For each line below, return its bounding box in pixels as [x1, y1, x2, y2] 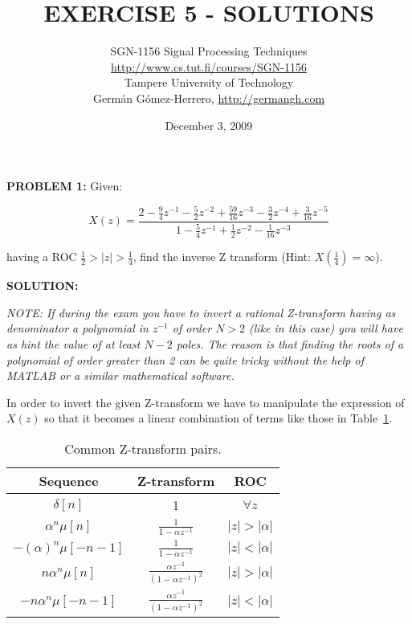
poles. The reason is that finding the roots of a [176, 336, 404, 353]
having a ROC [6, 248, 77, 265]
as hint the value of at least [6, 336, 141, 353]
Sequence [39, 471, 99, 490]
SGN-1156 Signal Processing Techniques [110, 43, 308, 59]
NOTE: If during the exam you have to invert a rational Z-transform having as [6, 304, 396, 320]
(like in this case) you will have [249, 320, 403, 336]
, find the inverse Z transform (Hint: [133, 248, 311, 265]
